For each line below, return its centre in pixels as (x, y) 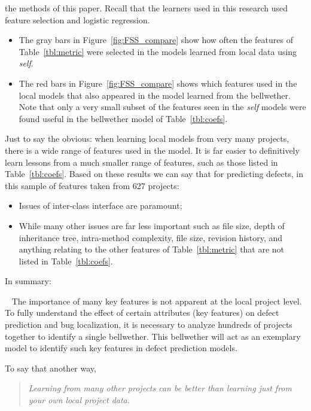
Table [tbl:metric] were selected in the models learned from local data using (158, 51)
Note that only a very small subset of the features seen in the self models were (162, 107)
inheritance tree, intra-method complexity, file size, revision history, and (151, 237)
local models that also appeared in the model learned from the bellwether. (155, 95)
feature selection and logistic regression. (77, 19)
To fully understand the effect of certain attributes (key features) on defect (142, 313)
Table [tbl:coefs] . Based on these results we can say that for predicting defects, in (154, 174)
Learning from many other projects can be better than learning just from (160, 388)
